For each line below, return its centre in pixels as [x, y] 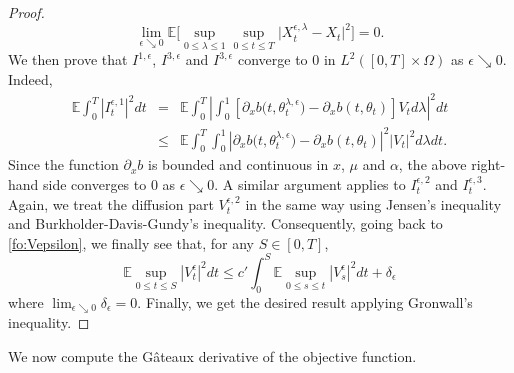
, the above [432, 164]
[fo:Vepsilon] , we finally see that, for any [131, 242]
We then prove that [68, 59]
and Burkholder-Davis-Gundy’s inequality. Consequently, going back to [225, 223]
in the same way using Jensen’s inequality [373, 203]
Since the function [63, 164]
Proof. [26, 12]
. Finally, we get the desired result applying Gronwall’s [305, 301]
